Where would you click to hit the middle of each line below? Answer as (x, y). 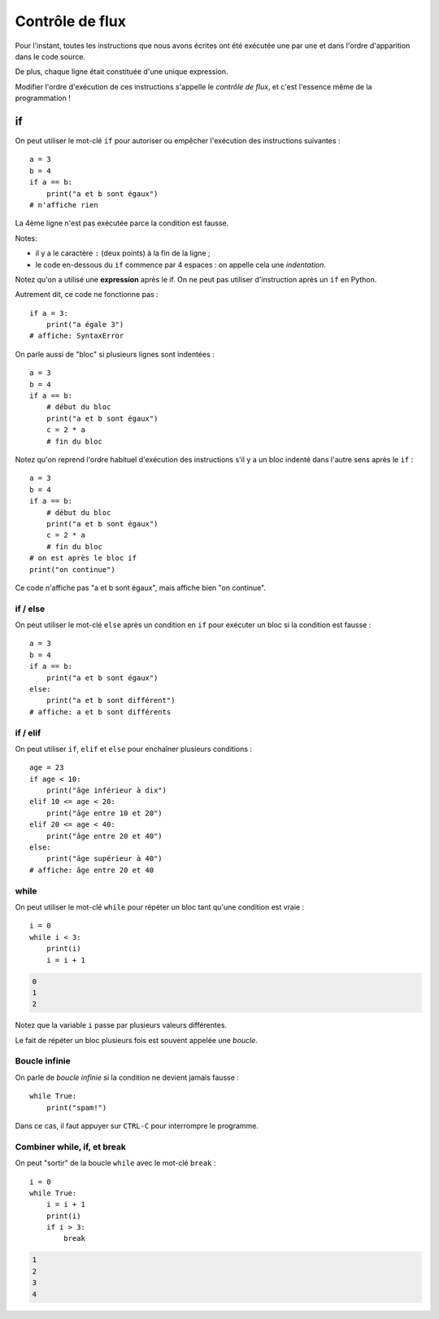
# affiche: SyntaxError (77, 336)
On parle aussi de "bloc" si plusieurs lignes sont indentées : (115, 354)
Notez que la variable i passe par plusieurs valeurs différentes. (121, 1025)
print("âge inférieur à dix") (106, 791)
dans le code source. (50, 56)
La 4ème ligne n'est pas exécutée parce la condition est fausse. (122, 223)
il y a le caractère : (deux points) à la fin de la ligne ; (123, 253)
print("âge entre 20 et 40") (104, 836)
